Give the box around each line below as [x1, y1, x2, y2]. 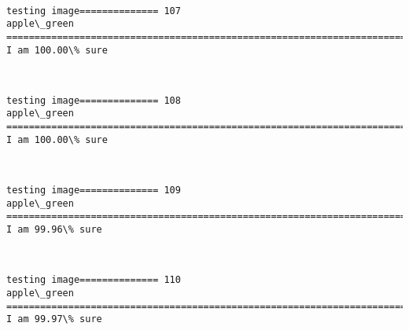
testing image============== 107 [6, 5, 181, 16]
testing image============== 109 [6, 185, 181, 196]
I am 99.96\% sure [6, 224, 102, 235]
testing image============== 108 [6, 94, 181, 106]
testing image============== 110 [6, 274, 181, 286]
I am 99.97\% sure [6, 313, 102, 325]
